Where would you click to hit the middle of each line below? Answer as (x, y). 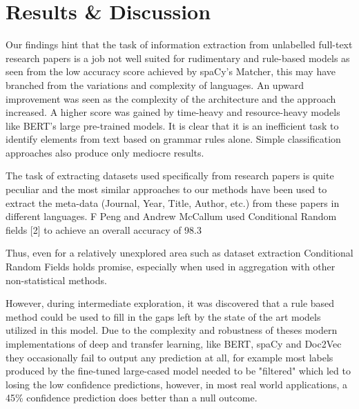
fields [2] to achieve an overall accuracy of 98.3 (104, 229)
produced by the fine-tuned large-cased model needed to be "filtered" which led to (178, 371)
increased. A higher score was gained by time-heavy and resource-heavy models (173, 112)
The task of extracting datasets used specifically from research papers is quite (170, 176)
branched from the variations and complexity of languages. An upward (155, 84)
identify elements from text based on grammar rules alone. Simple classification (173, 139)
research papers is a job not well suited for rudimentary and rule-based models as (178, 58)
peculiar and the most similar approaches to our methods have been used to (166, 189)
